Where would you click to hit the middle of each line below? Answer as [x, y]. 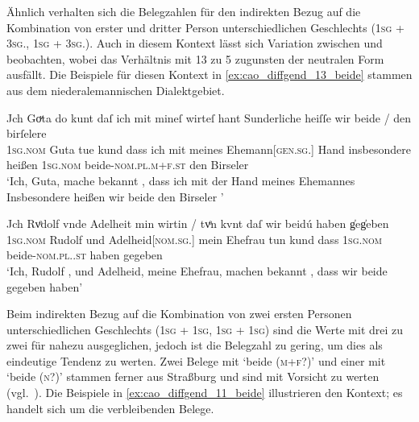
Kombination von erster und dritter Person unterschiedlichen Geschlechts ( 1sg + [205, 27]
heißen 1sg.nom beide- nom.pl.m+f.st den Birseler [128, 165]
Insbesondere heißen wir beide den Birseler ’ [115, 196]
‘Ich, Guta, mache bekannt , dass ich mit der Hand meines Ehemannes [181, 180]
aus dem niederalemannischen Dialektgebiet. [116, 90]
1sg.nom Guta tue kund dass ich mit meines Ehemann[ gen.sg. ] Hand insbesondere [209, 149]
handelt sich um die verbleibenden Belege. [110, 408]
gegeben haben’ [45, 286]
